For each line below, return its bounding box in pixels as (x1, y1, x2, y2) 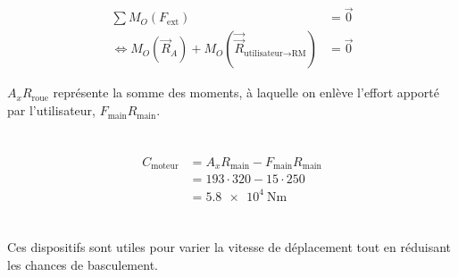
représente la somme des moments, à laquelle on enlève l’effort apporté (53, 83, 439, 102)
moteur (151, 162, 179, 172)
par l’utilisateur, (7, 101, 96, 120)
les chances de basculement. (7, 255, 158, 273)
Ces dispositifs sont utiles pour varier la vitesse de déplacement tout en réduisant (7, 238, 452, 256)
